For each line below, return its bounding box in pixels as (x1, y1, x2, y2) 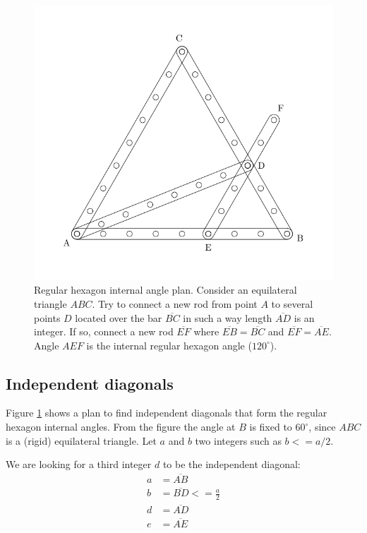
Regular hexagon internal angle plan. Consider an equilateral (34, 282, 297, 297)
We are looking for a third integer (6, 457, 152, 472)
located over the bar (75, 310, 162, 325)
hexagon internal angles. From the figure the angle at (6, 419, 236, 434)
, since (308, 419, 336, 434)
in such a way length (183, 310, 272, 325)
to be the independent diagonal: (162, 457, 301, 472)
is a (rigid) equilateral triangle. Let (6, 433, 157, 448)
